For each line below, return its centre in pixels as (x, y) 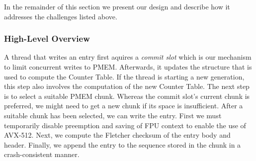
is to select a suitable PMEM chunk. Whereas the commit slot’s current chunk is (127, 96)
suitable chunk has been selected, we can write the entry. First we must (113, 115)
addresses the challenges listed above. (61, 16)
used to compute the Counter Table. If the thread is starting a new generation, (124, 76)
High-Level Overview (47, 39)
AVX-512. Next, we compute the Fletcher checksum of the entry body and (117, 135)
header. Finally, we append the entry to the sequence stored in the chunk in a (123, 144)
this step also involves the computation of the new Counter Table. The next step (127, 86)
